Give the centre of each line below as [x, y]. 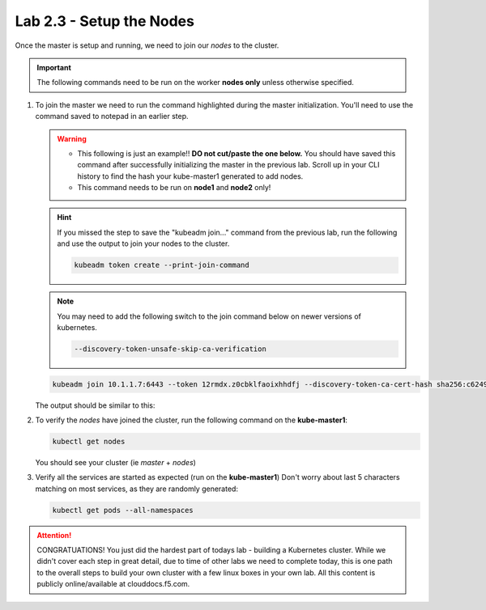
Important [54, 67]
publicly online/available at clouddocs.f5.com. [113, 584]
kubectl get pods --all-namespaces [123, 510]
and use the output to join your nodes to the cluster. [143, 244]
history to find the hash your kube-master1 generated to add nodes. [190, 176]
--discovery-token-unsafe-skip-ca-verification [170, 349]
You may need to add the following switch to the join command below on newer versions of [209, 316]
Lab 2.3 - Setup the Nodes [104, 21]
